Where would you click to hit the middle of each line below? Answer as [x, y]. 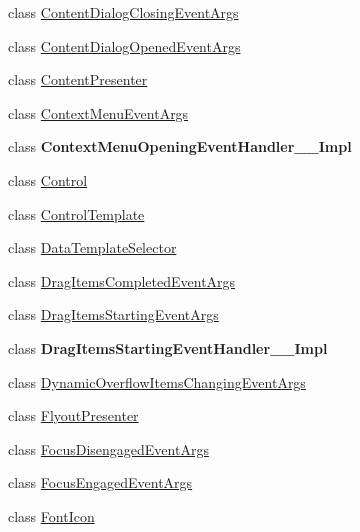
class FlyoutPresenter [73, 415]
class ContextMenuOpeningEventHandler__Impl [180, 146]
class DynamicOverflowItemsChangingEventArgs [157, 381]
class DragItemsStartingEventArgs [113, 314]
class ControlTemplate [76, 213]
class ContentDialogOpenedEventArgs [124, 45]
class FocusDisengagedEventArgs [108, 448]
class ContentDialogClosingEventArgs [123, 12]
